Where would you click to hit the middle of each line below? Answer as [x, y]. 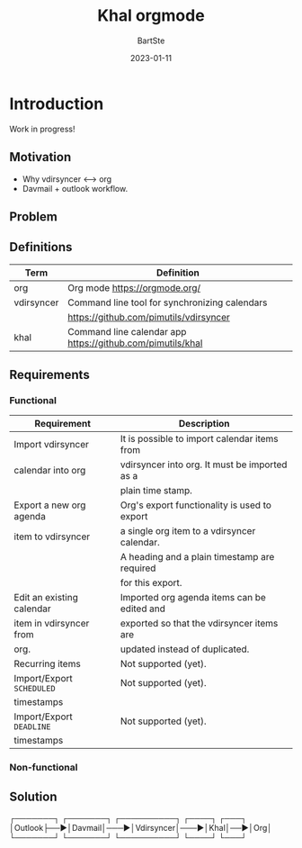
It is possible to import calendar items [199, 439]
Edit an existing [46, 598]
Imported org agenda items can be [193, 598]
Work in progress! [42, 129]
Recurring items [47, 664]
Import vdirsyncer [52, 445]
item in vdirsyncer [52, 624]
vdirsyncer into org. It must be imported [204, 465]
